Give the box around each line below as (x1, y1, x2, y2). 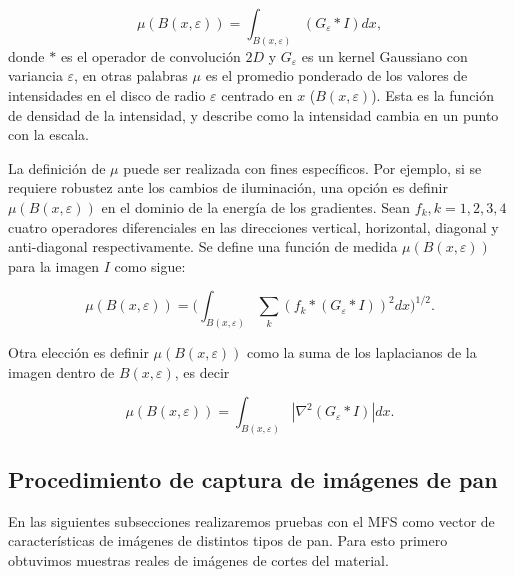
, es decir (174, 361, 230, 382)
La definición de (8, 157, 106, 178)
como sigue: (114, 255, 186, 276)
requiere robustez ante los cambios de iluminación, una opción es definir (8, 177, 448, 198)
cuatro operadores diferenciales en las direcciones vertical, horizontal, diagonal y (8, 216, 499, 237)
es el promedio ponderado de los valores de (205, 65, 468, 86)
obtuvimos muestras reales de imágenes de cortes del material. (8, 549, 389, 570)
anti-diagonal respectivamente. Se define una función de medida (8, 236, 398, 257)
